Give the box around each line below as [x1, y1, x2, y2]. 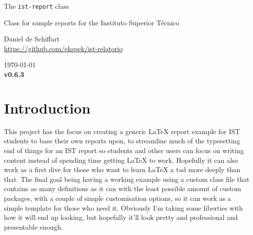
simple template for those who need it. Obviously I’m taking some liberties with [4, 202, 243, 213]
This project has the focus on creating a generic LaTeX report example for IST [4, 126, 240, 136]
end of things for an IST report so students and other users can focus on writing [4, 145, 244, 155]
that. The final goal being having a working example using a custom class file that [4, 174, 250, 184]
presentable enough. [4, 221, 63, 232]
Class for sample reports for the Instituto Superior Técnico [4, 17, 179, 27]
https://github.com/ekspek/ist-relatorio [4, 43, 123, 53]
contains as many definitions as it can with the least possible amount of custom [4, 183, 241, 194]
